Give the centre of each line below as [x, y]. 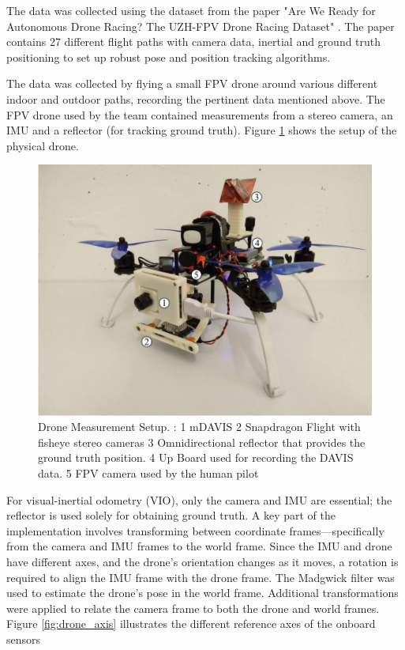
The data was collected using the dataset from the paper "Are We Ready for [191, 10]
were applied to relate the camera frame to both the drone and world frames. [193, 608]
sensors [24, 639]
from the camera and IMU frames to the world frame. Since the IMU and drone [199, 546]
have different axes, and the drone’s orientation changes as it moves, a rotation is [202, 561]
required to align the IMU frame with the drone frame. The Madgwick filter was [201, 577]
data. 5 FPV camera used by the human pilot [148, 473]
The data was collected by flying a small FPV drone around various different [192, 83]
